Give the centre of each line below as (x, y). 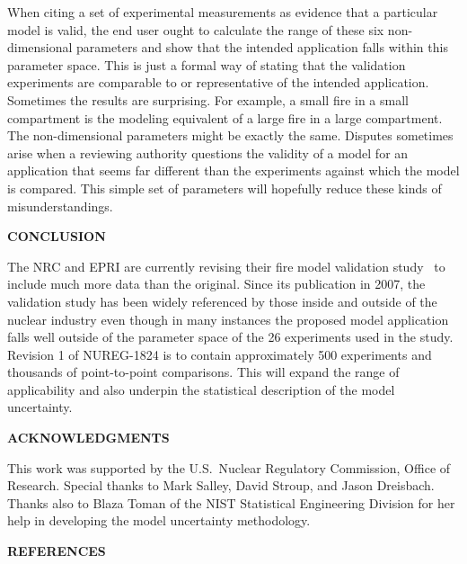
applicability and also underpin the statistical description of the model (201, 389)
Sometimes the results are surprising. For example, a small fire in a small (208, 99)
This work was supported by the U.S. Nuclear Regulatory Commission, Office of (229, 467)
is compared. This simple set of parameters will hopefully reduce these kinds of (225, 188)
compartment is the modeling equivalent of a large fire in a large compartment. (225, 117)
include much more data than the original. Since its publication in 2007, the (216, 284)
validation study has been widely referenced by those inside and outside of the (222, 301)
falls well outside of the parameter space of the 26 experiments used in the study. (230, 337)
